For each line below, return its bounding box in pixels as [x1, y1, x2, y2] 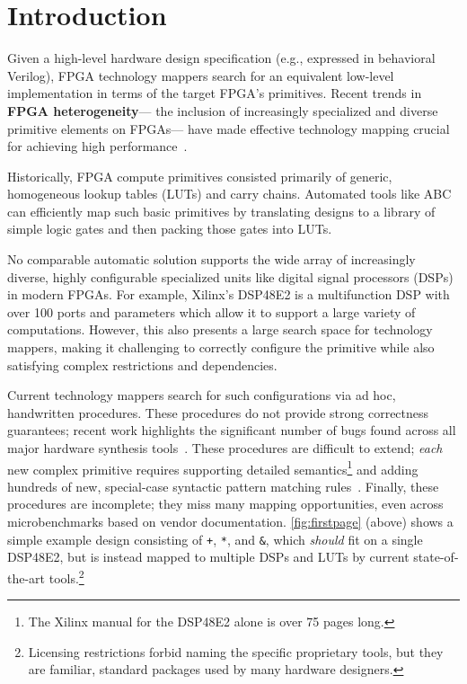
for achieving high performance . [7, 137, 188, 155]
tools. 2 [48, 565, 84, 587]
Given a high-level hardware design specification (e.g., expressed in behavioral [7, 49, 436, 67]
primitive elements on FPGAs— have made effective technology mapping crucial [7, 119, 450, 138]
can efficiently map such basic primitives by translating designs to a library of [7, 201, 436, 220]
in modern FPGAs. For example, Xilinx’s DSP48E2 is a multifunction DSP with [7, 285, 450, 304]
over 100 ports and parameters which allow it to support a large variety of [7, 302, 416, 321]
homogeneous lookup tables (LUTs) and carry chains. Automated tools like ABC [7, 184, 452, 203]
